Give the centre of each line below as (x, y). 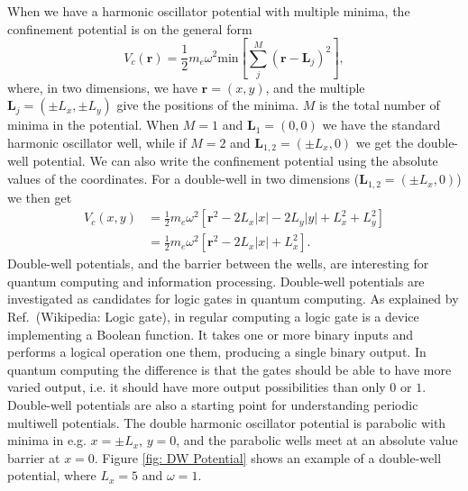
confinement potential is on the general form (130, 28)
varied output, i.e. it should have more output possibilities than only (197, 387)
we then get (40, 197)
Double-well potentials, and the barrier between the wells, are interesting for (218, 264)
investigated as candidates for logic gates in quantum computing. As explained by (233, 299)
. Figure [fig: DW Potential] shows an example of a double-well (268, 457)
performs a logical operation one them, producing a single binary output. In (217, 352)
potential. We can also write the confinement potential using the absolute (235, 161)
